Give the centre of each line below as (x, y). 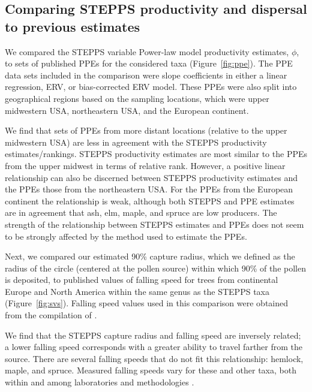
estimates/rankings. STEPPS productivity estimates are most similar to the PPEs (156, 154)
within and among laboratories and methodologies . (100, 382)
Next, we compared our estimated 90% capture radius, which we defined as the (150, 256)
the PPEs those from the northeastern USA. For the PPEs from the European (149, 189)
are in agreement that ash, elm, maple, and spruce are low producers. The (141, 212)
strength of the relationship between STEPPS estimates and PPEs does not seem (154, 224)
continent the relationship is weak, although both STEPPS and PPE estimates (150, 200)
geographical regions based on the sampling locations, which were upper (137, 98)
